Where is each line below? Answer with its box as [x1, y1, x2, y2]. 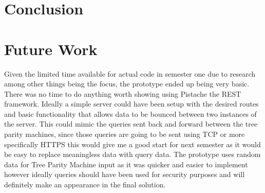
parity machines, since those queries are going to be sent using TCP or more [4, 129, 245, 139]
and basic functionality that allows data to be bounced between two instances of [4, 108, 257, 119]
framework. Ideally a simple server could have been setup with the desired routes [4, 98, 259, 109]
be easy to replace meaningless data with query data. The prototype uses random [4, 149, 261, 160]
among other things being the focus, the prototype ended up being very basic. [4, 78, 250, 89]
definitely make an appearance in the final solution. [4, 179, 166, 190]
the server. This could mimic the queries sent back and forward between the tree [4, 118, 258, 129]
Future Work [4, 38, 98, 59]
